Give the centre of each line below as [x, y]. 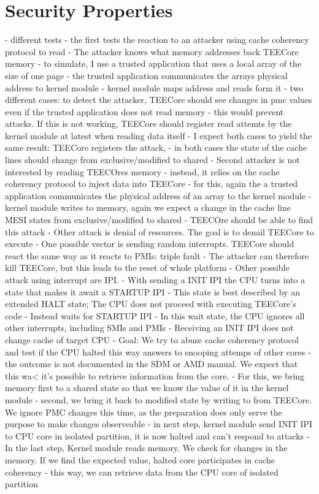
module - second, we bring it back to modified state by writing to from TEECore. [159, 399]
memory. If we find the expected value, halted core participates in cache [140, 459]
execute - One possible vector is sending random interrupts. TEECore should [150, 244]
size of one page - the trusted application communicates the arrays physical [146, 75]
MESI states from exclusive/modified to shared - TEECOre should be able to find [159, 220]
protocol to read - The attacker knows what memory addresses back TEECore [152, 51]
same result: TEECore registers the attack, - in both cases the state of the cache [156, 147]
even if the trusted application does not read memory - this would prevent [144, 111]
